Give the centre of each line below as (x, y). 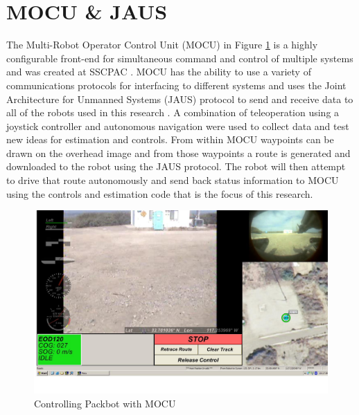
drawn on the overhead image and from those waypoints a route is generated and (178, 153)
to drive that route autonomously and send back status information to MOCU (173, 180)
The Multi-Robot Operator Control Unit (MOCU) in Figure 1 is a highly (162, 45)
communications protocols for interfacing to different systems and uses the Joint (176, 85)
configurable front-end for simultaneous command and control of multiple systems (180, 58)
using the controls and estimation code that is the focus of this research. (160, 193)
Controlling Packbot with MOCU (105, 403)
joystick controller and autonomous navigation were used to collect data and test (178, 126)
